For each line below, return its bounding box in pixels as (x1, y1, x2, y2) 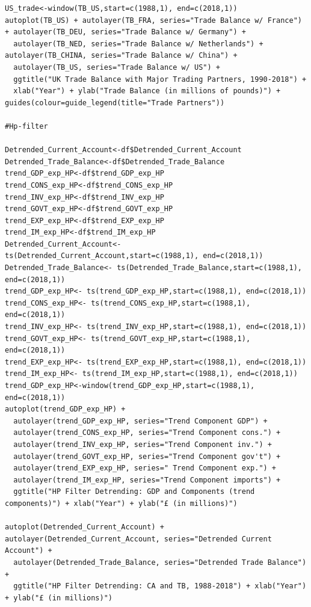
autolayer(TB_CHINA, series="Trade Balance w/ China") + (5, 51, 238, 60)
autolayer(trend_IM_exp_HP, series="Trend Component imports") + (13, 475, 281, 484)
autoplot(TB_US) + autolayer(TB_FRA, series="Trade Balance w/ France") (5, 16, 302, 25)
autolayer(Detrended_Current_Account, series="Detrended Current (5, 534, 272, 543)
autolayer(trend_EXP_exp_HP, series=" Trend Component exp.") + (13, 464, 277, 473)
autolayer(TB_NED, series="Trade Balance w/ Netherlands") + (13, 39, 263, 48)
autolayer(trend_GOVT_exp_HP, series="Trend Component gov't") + (13, 452, 281, 461)
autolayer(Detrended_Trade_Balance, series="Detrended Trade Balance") (13, 558, 307, 567)
